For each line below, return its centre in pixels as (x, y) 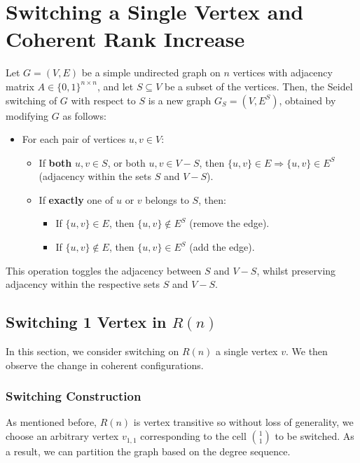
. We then (306, 351)
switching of (32, 100)
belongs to (167, 199)
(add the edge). (222, 247)
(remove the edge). (229, 223)
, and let (115, 86)
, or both (126, 162)
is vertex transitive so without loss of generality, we (243, 422)
